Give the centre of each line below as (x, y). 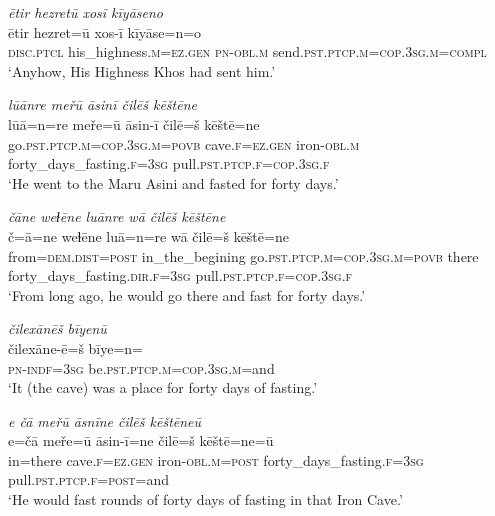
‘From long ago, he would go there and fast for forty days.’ (187, 294)
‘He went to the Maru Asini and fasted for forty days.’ (173, 182)
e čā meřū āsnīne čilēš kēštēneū (105, 420)
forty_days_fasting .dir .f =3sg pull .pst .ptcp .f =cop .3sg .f (180, 275)
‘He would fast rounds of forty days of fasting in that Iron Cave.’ (205, 499)
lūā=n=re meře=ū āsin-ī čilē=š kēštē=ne (134, 123)
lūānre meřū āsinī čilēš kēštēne (102, 104)
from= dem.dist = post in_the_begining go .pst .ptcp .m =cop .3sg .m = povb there (243, 255)
